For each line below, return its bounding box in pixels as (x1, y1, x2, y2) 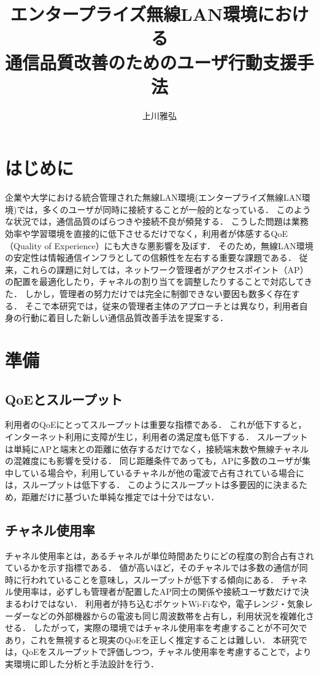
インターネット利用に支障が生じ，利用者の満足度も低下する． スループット (5, 430, 308, 443)
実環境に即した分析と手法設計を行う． (5, 657, 159, 670)
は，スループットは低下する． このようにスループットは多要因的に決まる (5, 478, 299, 491)
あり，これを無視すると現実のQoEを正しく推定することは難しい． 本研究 (5, 633, 299, 646)
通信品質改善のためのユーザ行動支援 (5, 49, 297, 74)
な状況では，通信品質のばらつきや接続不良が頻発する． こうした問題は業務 (5, 215, 309, 228)
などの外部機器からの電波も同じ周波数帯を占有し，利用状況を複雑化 (30, 609, 306, 622)
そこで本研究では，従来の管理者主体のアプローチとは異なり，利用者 (25, 299, 299, 312)
